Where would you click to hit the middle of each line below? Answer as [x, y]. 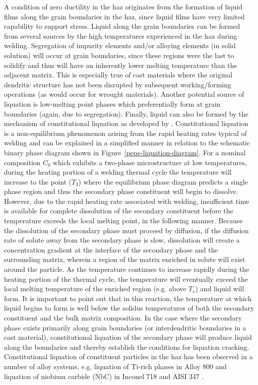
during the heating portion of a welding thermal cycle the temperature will [118, 172]
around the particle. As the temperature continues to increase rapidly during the [127, 269]
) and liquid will [220, 289]
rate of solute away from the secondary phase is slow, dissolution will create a [122, 240]
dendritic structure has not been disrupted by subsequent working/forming [118, 84]
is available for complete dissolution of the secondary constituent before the [119, 211]
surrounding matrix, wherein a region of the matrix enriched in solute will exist [125, 259]
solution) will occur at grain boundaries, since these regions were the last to [119, 55]
